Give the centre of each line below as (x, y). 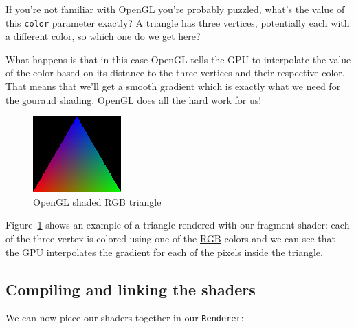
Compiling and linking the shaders (131, 289)
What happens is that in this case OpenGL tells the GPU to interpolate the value (178, 59)
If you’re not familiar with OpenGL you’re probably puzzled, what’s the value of (175, 9)
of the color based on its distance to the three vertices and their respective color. (175, 73)
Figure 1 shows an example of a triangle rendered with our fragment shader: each (178, 225)
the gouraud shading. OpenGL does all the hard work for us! (134, 99)
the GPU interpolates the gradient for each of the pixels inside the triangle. (164, 252)
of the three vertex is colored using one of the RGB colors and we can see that (171, 238)
